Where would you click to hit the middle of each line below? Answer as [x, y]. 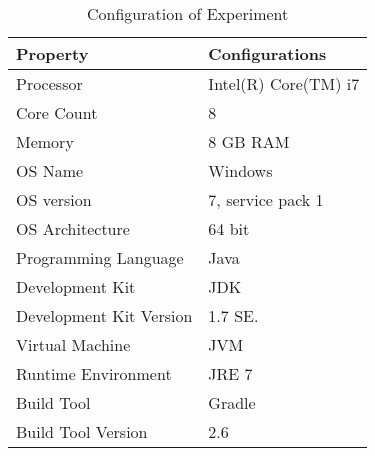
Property [52, 53]
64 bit [229, 228]
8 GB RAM [249, 141]
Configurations [267, 53]
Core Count [57, 112]
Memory [45, 141]
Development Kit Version [104, 315]
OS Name [50, 170]
